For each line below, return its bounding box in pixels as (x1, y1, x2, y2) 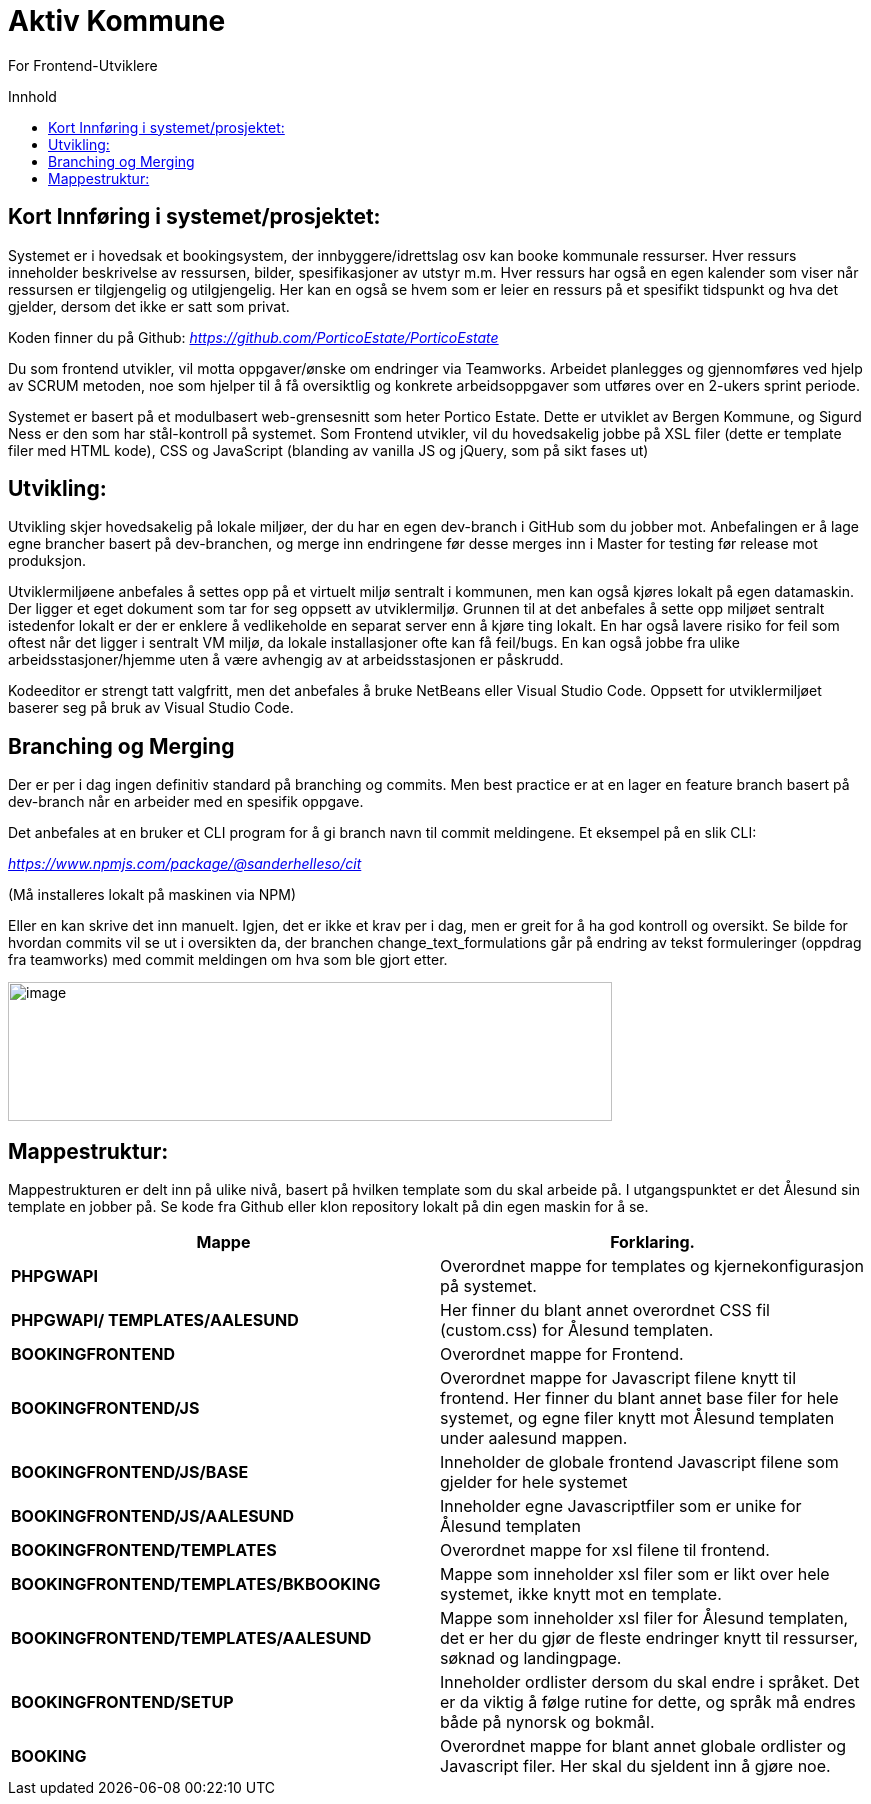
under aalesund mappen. (440, 1428, 628, 1449)
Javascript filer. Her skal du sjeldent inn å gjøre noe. (440, 1756, 831, 1777)
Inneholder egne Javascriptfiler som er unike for (440, 1496, 802, 1517)
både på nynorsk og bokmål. (440, 1712, 655, 1733)
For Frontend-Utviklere (8, 56, 158, 74)
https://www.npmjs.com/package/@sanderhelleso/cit (8, 855, 362, 873)
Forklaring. (610, 1232, 695, 1253)
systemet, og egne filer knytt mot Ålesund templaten (440, 1408, 835, 1429)
